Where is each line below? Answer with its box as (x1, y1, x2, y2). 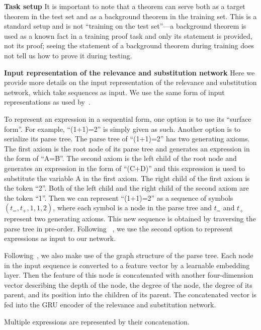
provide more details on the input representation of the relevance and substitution (4, 77, 257, 88)
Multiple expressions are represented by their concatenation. (4, 316, 190, 326)
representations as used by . (4, 97, 91, 107)
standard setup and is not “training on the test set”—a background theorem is (4, 21, 246, 31)
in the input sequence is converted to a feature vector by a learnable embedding (4, 260, 250, 270)
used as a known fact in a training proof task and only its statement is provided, (4, 30, 252, 41)
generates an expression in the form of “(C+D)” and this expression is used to (4, 162, 245, 173)
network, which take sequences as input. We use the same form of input (4, 87, 225, 97)
